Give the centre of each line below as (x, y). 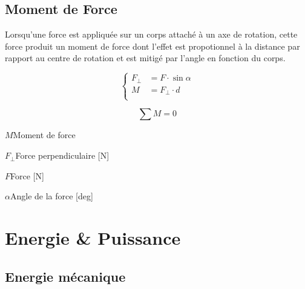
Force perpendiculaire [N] (62, 155)
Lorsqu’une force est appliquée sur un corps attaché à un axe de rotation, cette (151, 34)
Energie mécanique (65, 276)
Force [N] (27, 175)
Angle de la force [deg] (51, 196)
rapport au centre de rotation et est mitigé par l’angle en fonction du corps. (145, 58)
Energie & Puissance (93, 238)
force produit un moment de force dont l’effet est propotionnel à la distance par (152, 46)
